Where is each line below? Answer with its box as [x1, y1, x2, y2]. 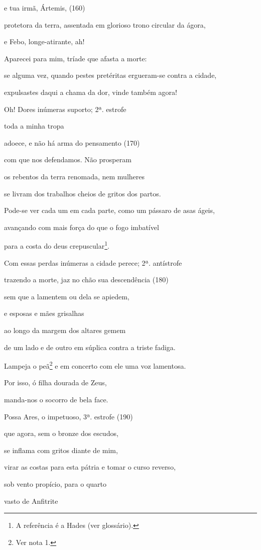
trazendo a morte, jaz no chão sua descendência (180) [4, 274, 169, 285]
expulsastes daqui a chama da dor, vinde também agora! [4, 86, 177, 97]
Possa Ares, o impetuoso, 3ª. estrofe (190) [4, 411, 133, 421]
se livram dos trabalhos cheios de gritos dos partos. [4, 188, 161, 198]
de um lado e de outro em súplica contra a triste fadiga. [4, 342, 176, 352]
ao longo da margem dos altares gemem [4, 324, 126, 335]
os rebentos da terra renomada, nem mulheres [4, 171, 145, 181]
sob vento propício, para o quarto [4, 478, 106, 489]
